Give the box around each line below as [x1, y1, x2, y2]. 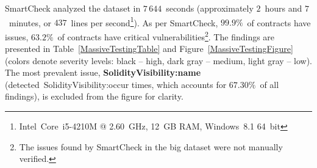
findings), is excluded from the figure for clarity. [5, 90, 183, 103]
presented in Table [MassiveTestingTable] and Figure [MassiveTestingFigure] [5, 42, 293, 55]
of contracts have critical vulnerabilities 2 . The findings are [57, 28, 275, 43]
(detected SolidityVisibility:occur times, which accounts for [5, 78, 227, 90]
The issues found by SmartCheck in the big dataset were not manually [19, 140, 283, 153]
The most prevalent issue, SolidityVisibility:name [5, 66, 201, 79]
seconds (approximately [166, 2, 254, 14]
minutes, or [9, 16, 51, 29]
